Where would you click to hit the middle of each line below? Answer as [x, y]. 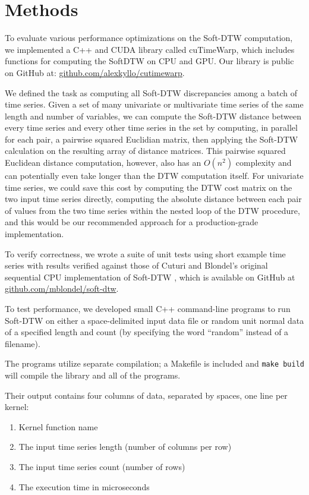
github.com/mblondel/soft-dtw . [62, 289]
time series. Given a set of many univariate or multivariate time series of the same [154, 104]
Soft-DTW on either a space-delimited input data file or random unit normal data [154, 320]
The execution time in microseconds [84, 486]
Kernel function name [58, 426]
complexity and [264, 163]
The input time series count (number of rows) [102, 466]
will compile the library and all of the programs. [93, 375]
